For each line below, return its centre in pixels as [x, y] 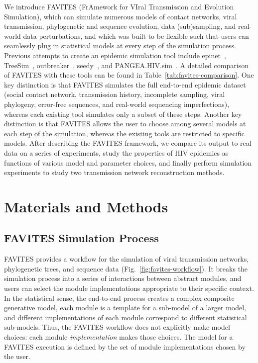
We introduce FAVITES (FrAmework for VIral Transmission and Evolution [119, 6]
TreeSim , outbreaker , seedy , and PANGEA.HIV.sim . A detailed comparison [126, 65]
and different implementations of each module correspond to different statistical [126, 317]
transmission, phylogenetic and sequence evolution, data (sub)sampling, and [120, 26]
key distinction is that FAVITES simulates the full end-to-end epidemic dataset [125, 84]
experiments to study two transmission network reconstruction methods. [114, 172]
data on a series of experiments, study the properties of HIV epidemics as [116, 152]
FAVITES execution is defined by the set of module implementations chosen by [125, 346]
